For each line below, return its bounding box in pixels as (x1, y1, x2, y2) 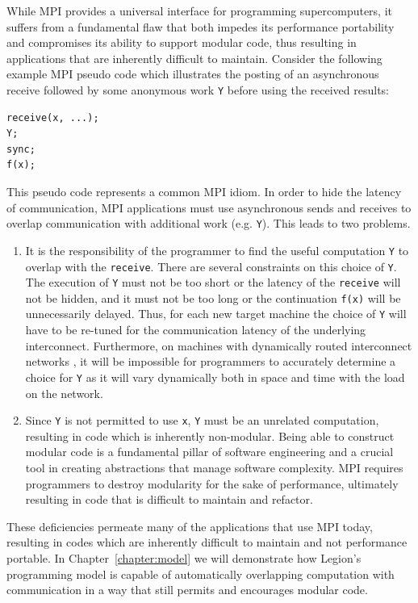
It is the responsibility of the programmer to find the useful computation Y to (25, 241, 409, 258)
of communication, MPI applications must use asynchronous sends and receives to (6, 199, 412, 216)
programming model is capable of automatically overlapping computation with (6, 565, 395, 582)
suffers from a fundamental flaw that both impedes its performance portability (6, 18, 395, 35)
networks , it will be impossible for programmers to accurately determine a (25, 353, 396, 370)
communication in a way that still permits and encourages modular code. (6, 581, 368, 598)
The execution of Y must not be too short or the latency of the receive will (25, 274, 401, 291)
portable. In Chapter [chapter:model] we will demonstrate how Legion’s (6, 549, 362, 566)
